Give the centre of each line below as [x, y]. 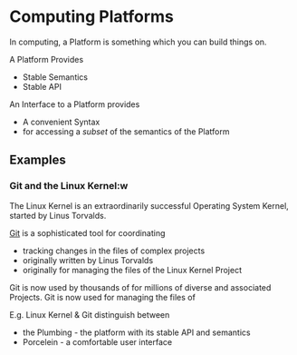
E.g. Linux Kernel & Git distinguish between [90, 314]
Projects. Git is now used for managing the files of [103, 297]
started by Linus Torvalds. [58, 215]
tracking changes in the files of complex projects [114, 251]
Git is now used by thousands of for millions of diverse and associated [140, 287]
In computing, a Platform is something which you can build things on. [138, 42]
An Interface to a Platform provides [75, 104]
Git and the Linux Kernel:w [69, 186]
